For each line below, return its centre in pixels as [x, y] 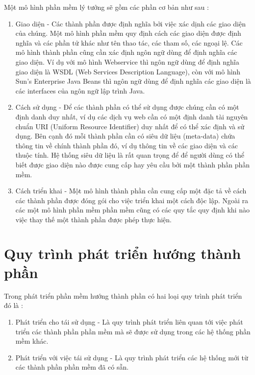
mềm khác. [32, 341]
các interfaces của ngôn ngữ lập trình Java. [80, 90]
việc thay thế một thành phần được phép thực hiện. [93, 219]
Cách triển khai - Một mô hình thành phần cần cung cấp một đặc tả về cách [131, 191]
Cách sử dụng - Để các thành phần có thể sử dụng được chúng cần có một [127, 107]
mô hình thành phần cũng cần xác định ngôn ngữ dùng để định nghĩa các [126, 52]
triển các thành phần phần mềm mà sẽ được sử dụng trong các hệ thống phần [133, 331]
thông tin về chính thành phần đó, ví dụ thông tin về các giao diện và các [127, 145]
